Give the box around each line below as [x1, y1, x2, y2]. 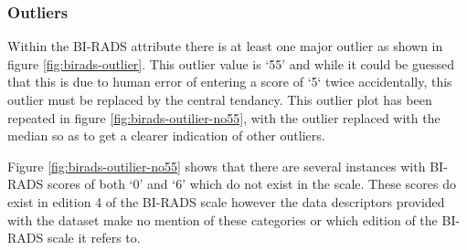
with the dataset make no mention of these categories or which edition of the [7, 210, 438, 229]
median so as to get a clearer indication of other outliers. [7, 126, 325, 145]
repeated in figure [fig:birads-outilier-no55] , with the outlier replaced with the [7, 108, 440, 127]
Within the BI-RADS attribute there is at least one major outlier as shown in [7, 36, 443, 56]
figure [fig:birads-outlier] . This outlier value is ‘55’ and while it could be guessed [7, 54, 455, 73]
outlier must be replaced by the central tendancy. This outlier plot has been [7, 90, 432, 109]
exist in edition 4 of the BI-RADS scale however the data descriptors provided [7, 192, 445, 211]
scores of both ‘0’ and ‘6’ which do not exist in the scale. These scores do [47, 174, 456, 193]
